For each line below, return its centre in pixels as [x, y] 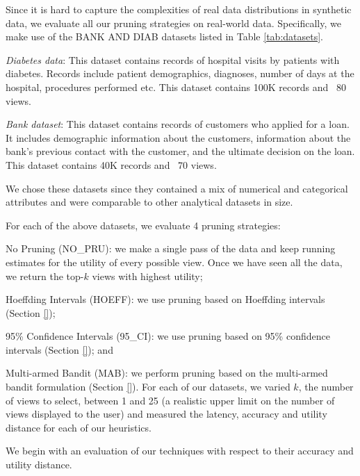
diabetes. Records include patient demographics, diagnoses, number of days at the [180, 73]
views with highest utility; [147, 276]
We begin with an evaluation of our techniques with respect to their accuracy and [180, 451]
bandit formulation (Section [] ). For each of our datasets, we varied [148, 387]
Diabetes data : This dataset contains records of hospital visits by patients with [173, 59]
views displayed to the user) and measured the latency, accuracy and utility [166, 414]
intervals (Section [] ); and [59, 349]
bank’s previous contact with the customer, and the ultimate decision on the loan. [180, 151]
